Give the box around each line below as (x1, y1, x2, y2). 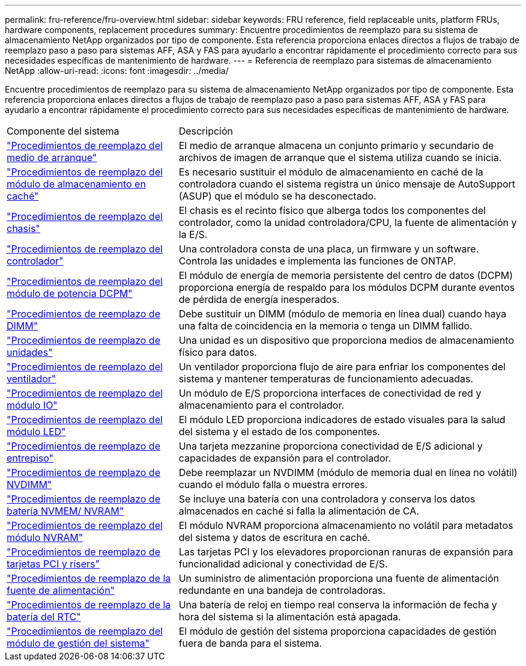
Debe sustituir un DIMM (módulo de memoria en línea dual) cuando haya (178, 308, 507, 320)
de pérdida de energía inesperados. (178, 293, 340, 305)
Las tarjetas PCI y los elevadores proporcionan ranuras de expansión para (178, 546, 513, 558)
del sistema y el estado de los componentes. (178, 426, 380, 438)
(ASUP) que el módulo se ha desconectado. (178, 190, 376, 202)
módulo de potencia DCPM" (7, 287, 133, 299)
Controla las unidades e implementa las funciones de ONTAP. (178, 255, 456, 267)
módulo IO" (7, 399, 58, 411)
